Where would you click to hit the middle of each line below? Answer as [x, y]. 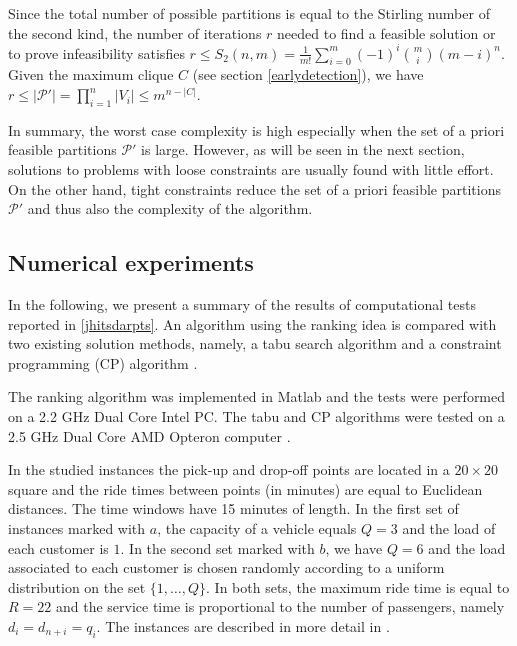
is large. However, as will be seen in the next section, [303, 149]
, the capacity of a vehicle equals [257, 527]
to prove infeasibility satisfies [96, 52]
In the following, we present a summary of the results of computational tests [242, 304]
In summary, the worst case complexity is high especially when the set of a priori [256, 129]
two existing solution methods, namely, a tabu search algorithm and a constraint [255, 343]
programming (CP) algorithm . [103, 362]
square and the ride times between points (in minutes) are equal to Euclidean [245, 488]
